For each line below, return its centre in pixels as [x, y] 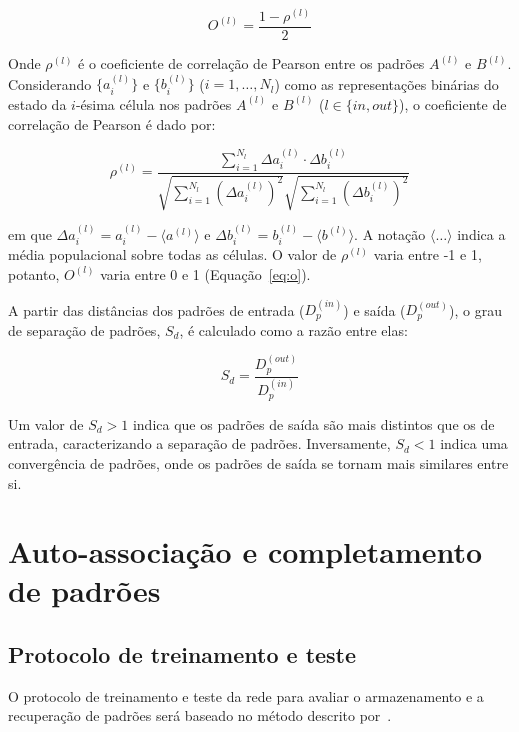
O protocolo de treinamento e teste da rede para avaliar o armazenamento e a [246, 695]
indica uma [474, 443]
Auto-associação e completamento [245, 551]
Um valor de [46, 423]
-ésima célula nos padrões [153, 103]
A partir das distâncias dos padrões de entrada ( [156, 309]
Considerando [50, 83]
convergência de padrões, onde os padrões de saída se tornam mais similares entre [258, 462]
